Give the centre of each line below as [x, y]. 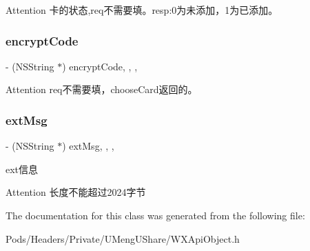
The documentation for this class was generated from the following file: [155, 215]
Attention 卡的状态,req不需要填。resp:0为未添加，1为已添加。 [142, 10]
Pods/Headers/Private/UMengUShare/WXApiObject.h [123, 238]
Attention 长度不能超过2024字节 [76, 192]
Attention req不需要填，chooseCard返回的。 [102, 89]
